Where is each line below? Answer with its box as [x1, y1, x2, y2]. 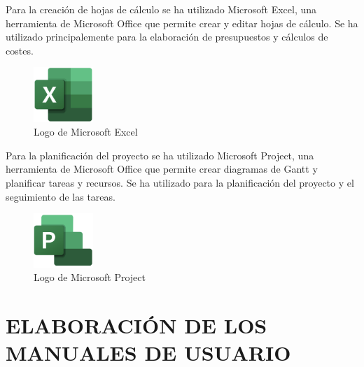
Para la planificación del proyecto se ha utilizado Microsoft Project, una [6, 147, 314, 162]
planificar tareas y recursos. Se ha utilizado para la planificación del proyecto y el [6, 175, 354, 190]
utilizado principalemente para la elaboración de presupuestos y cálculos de [6, 29, 328, 44]
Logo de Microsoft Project [34, 270, 146, 285]
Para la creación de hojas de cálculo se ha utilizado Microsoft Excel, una [6, 2, 317, 16]
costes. [6, 43, 34, 57]
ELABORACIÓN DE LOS [6, 311, 267, 340]
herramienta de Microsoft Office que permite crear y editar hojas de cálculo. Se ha [6, 15, 358, 30]
